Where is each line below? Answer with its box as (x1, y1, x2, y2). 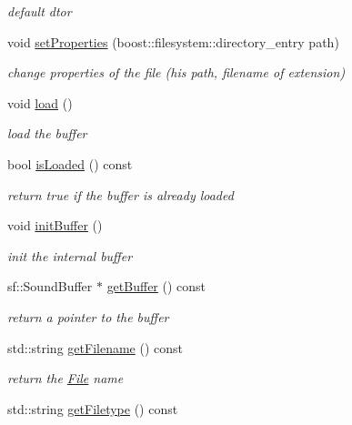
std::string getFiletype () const (7, 399, 178, 418)
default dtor (7, 2, 72, 20)
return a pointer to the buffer (7, 307, 169, 326)
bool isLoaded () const (7, 154, 133, 173)
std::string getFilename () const (7, 338, 183, 357)
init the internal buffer (7, 246, 133, 265)
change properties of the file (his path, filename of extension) (7, 63, 346, 82)
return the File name (7, 369, 124, 388)
